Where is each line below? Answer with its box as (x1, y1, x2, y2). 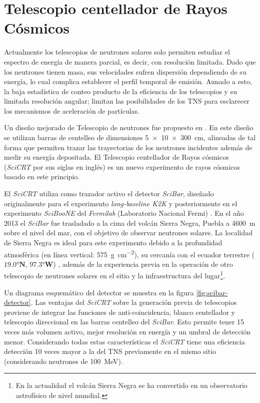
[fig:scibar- (196, 287, 228, 297)
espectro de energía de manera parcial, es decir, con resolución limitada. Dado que (4, 56, 256, 67)
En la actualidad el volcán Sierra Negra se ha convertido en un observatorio (15, 380, 247, 390)
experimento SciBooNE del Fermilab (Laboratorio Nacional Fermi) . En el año (4, 208, 244, 218)
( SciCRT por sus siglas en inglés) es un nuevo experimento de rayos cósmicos (4, 161, 240, 172)
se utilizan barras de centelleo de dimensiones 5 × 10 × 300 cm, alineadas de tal (4, 132, 256, 143)
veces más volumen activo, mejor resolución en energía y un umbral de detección (4, 326, 251, 337)
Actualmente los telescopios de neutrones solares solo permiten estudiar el (4, 47, 230, 57)
